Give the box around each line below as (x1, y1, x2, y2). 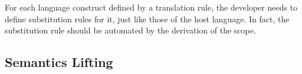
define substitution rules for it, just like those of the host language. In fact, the (5, 12, 290, 25)
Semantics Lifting (5, 53, 113, 71)
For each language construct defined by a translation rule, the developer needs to (5, 1, 298, 13)
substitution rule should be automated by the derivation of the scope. (5, 24, 256, 36)
